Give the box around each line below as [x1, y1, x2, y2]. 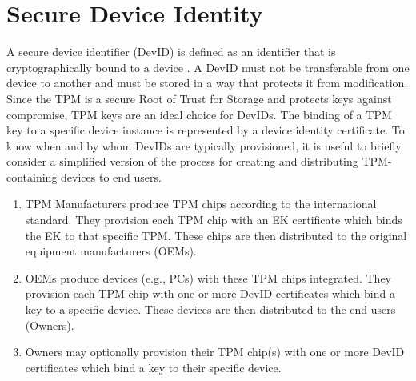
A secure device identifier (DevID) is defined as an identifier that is [6, 43, 336, 60]
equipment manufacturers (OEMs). [25, 243, 197, 259]
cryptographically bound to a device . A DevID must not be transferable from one [6, 58, 410, 75]
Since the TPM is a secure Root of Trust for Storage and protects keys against [6, 90, 392, 106]
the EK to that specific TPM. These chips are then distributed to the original [25, 227, 407, 243]
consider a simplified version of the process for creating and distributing [6, 153, 358, 170]
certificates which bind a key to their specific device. [25, 359, 282, 375]
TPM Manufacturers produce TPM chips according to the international [25, 195, 377, 212]
